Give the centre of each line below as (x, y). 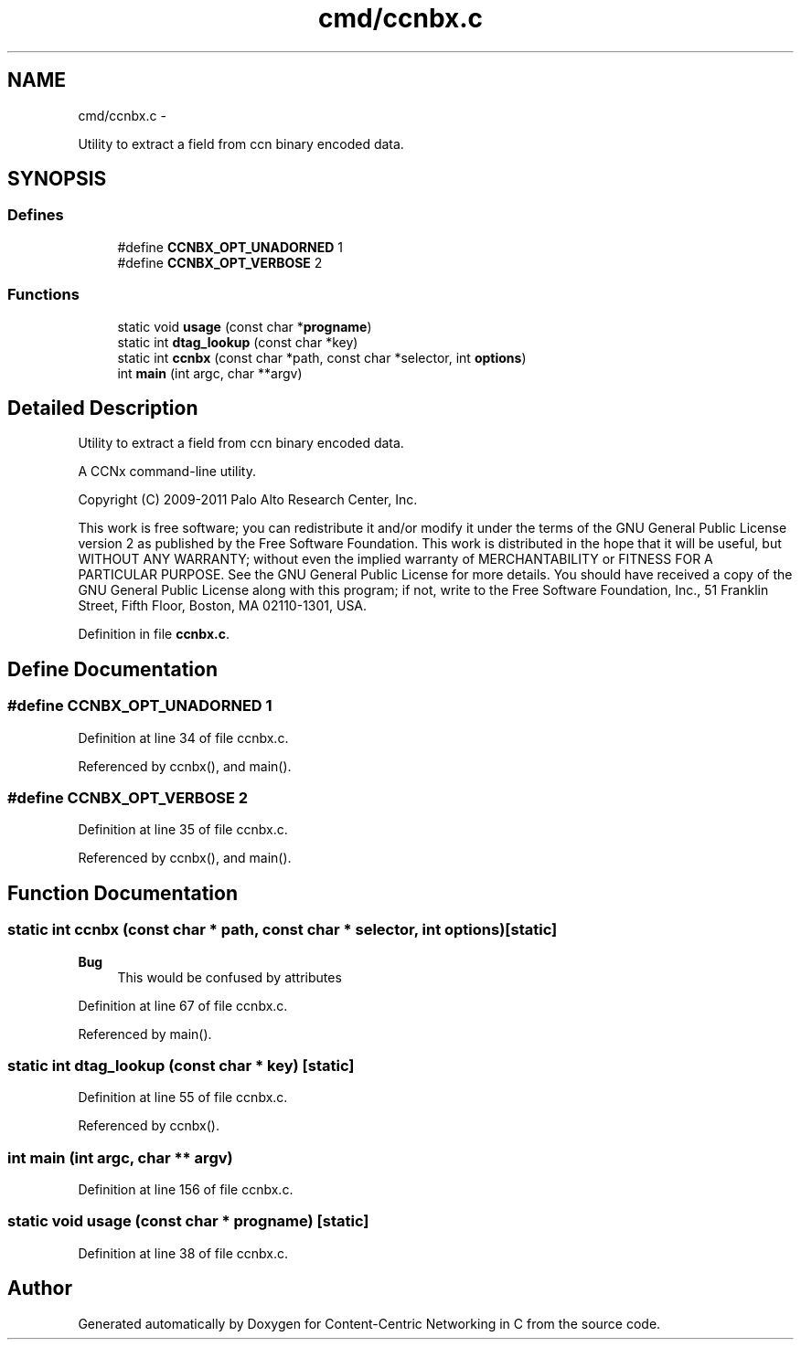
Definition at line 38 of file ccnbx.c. (183, 1253)
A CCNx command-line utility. (167, 472)
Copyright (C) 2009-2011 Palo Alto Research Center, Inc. (248, 500)
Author (40, 1289)
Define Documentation (112, 669)
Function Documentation (123, 893)
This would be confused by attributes (230, 977)
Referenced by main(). (145, 1034)
